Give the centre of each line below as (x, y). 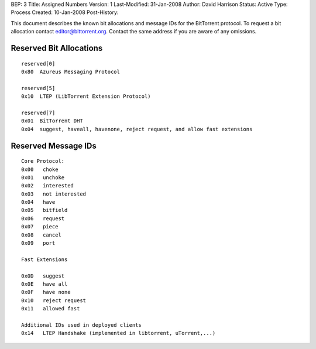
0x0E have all (44, 284)
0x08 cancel (41, 235)
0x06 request (43, 218)
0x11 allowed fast (51, 309)
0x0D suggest (43, 276)
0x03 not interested (54, 194)
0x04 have (38, 202)
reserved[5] (38, 88)
